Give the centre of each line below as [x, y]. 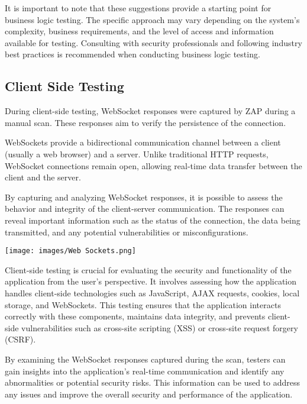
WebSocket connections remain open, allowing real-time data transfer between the [153, 165]
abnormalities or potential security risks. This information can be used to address [153, 382]
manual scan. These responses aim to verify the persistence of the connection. [146, 122]
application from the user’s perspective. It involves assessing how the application [151, 281]
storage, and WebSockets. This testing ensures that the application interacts [143, 304]
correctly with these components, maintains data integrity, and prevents [135, 316]
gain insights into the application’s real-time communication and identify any [145, 371]
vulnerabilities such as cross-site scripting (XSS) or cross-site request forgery [160, 327]
